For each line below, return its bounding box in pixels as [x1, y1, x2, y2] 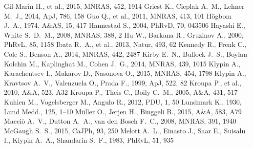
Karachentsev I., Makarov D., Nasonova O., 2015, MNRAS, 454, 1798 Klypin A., [4, 68, 246, 78]
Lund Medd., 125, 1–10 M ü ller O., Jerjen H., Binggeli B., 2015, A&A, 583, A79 [4, 106, 242, 116]
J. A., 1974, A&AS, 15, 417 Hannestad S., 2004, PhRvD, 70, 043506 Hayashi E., [4, 20, 245, 30]
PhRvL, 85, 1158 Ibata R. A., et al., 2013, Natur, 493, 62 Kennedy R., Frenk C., [4, 39, 247, 49]
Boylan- [226, 48, 250, 59]
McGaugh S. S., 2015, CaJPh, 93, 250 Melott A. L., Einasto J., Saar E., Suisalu [4, 125, 246, 135]
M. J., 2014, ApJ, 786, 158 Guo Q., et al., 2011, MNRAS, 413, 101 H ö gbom [4, 10, 232, 21]
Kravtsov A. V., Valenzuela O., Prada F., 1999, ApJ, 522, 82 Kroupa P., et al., [4, 77, 241, 87]
